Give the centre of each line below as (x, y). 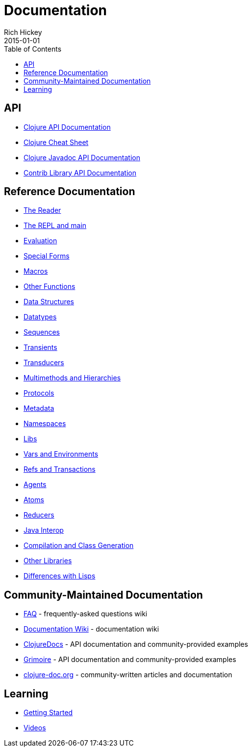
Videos (35, 728)
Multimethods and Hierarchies (72, 378)
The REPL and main (55, 226)
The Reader (42, 210)
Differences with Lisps (60, 576)
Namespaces (45, 424)
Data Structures (49, 302)
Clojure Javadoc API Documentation (82, 157)
